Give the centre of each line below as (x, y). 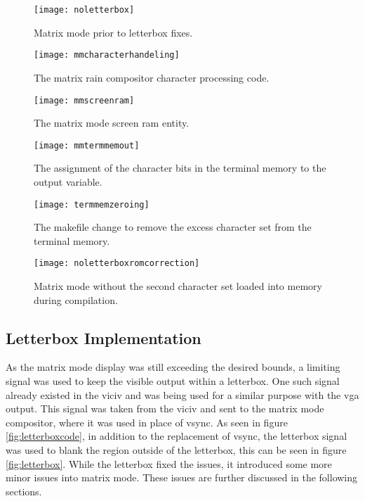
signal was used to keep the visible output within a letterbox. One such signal (173, 381)
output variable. (68, 182)
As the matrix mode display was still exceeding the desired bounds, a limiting (173, 367)
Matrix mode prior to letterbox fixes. (113, 32)
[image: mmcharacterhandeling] (107, 55)
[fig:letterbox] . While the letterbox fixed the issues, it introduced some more (169, 463)
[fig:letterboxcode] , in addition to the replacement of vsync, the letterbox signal (177, 436)
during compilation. (76, 299)
